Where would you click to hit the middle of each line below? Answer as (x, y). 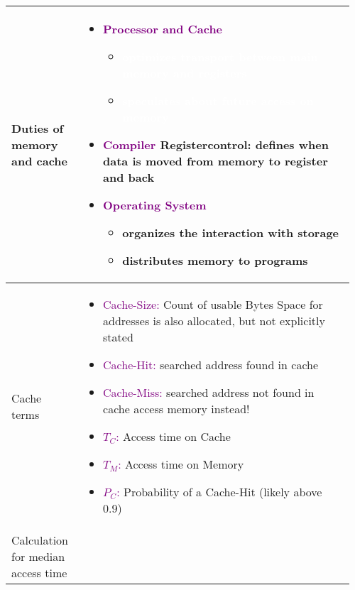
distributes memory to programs (215, 260)
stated (118, 337)
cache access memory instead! (176, 409)
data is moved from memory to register (215, 161)
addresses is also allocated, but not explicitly (214, 321)
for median (38, 556)
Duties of (38, 128)
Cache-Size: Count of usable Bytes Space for (213, 304)
